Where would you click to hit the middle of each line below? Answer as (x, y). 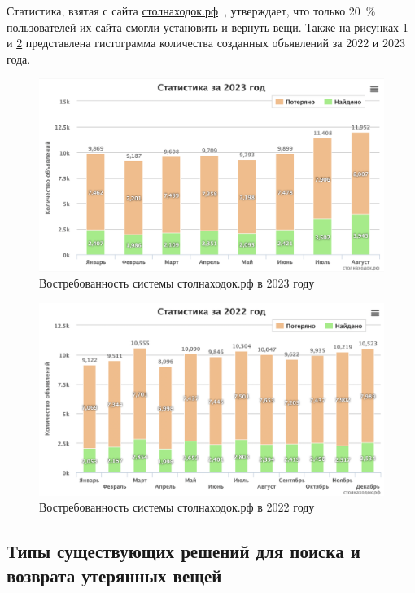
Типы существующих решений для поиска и (183, 551)
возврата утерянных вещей (114, 575)
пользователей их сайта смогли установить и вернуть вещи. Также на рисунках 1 (207, 26)
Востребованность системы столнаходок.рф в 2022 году (177, 507)
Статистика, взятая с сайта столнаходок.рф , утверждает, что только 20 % (191, 11)
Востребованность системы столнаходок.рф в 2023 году (177, 283)
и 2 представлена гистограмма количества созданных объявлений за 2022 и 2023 (206, 43)
